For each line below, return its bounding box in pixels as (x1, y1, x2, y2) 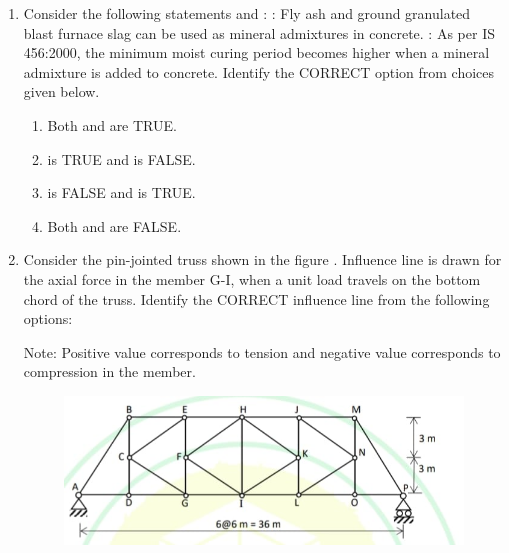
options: (23, 308, 73, 329)
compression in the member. (23, 361, 196, 382)
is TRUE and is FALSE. (47, 148, 196, 169)
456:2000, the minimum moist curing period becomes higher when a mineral (23, 42, 490, 63)
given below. (23, 81, 100, 102)
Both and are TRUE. (47, 114, 177, 135)
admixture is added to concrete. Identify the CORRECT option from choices (23, 61, 495, 82)
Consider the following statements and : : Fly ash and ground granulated (23, 3, 471, 23)
